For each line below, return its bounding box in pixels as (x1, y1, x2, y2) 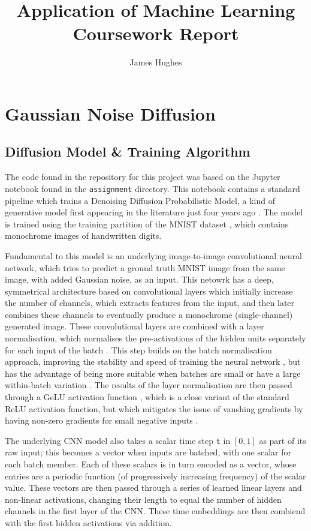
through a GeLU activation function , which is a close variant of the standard (5, 391, 289, 403)
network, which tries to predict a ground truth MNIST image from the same (5, 261, 285, 274)
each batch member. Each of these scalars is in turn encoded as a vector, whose (5, 458, 297, 470)
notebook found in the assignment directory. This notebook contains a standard (5, 182, 300, 194)
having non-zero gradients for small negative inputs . (5, 414, 198, 427)
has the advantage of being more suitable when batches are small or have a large (5, 367, 301, 379)
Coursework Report (73, 21, 239, 46)
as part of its (259, 434, 306, 446)
